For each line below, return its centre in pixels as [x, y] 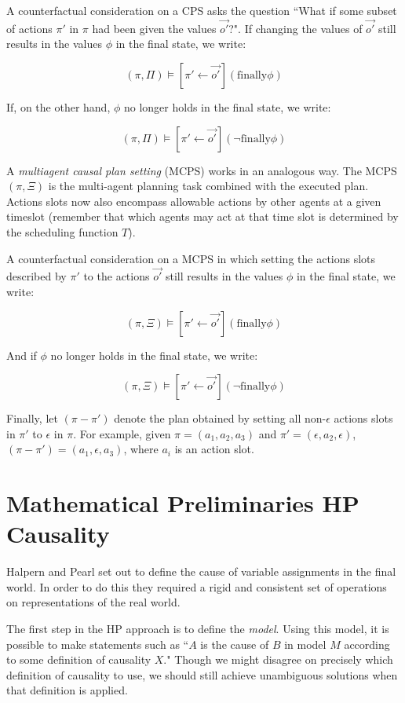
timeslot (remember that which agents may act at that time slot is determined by [202, 216]
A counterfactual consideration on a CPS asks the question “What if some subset [202, 10]
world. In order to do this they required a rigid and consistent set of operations [197, 586]
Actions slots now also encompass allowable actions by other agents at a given [194, 201]
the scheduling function [62, 231]
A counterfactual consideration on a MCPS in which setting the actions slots [191, 258]
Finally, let [32, 418]
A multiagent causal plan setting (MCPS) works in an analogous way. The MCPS [202, 170]
